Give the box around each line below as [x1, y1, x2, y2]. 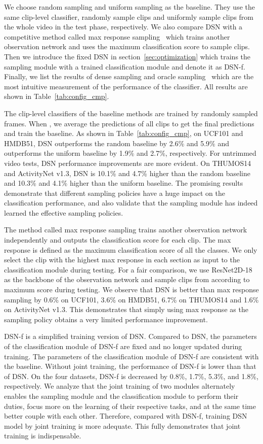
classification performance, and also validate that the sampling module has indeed [4, 197, 258, 208]
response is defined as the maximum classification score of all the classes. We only [4, 244, 257, 255]
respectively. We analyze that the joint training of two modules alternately [4, 381, 235, 391]
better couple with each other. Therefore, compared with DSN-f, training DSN [4, 411, 247, 421]
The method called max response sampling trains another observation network [4, 224, 247, 235]
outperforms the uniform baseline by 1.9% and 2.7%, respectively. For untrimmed [4, 148, 256, 158]
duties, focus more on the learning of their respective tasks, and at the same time [4, 400, 256, 411]
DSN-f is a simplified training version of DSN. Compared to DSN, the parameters [4, 331, 257, 341]
